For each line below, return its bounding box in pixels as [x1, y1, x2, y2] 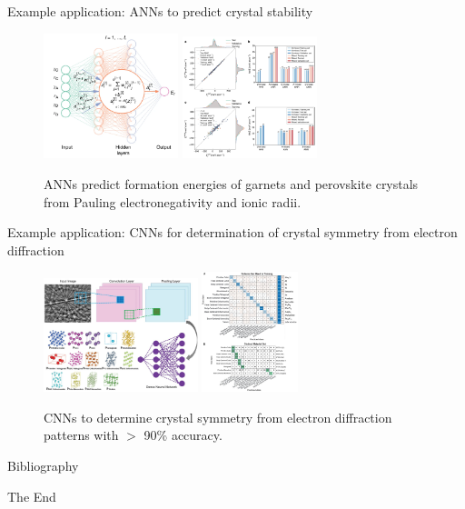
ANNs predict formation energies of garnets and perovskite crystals [44, 175, 419, 194]
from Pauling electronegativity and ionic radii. [44, 192, 302, 211]
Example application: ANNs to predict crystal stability [7, 2, 313, 20]
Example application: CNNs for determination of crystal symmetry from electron [7, 223, 458, 242]
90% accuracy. [143, 425, 223, 444]
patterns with [44, 425, 119, 444]
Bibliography [7, 455, 79, 474]
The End [7, 486, 56, 505]
